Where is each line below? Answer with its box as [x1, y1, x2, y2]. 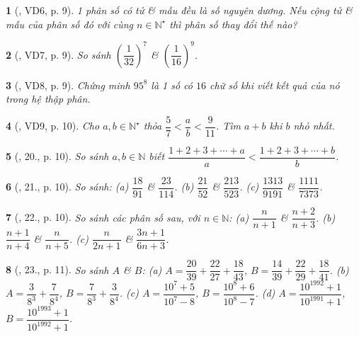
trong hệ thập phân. [6, 91, 91, 106]
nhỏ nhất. [293, 118, 335, 133]
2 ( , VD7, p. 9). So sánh [6, 47, 111, 62]
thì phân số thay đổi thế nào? [169, 16, 297, 31]
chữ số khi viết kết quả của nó [210, 77, 340, 92]
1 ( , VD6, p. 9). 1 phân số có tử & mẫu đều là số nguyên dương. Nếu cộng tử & [6, 3, 353, 17]
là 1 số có [151, 77, 193, 92]
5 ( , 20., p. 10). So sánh [6, 149, 109, 164]
